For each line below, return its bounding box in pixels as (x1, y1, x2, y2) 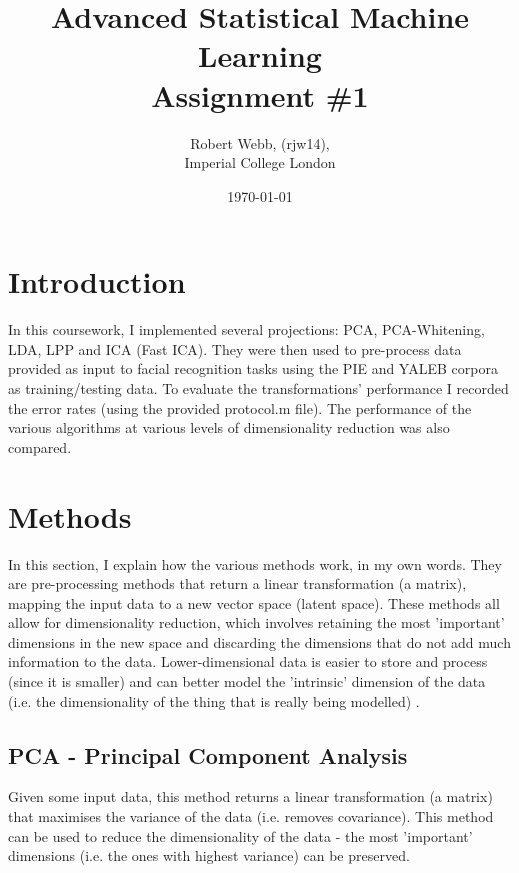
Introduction (8, 261, 186, 302)
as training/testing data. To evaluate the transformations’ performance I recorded (8, 378, 509, 398)
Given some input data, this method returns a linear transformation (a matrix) (8, 786, 493, 807)
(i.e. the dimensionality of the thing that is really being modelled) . (8, 690, 420, 711)
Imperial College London (184, 152, 336, 173)
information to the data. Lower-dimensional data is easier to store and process (8, 651, 488, 672)
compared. (8, 436, 72, 457)
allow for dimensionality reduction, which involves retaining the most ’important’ (8, 612, 505, 633)
